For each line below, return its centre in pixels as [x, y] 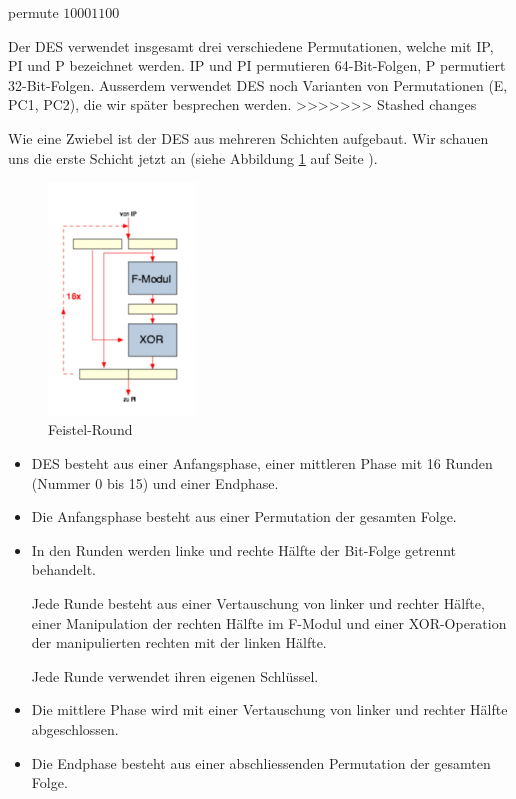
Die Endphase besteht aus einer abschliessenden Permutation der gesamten [261, 762]
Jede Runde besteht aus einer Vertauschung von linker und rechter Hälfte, [258, 602]
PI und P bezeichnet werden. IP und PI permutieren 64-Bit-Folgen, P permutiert [257, 65]
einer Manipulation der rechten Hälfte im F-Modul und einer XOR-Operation [269, 622]
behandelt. [63, 569]
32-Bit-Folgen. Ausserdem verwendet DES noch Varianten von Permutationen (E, [258, 84]
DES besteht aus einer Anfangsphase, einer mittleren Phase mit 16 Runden [262, 463]
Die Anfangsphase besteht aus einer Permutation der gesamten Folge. [244, 516]
